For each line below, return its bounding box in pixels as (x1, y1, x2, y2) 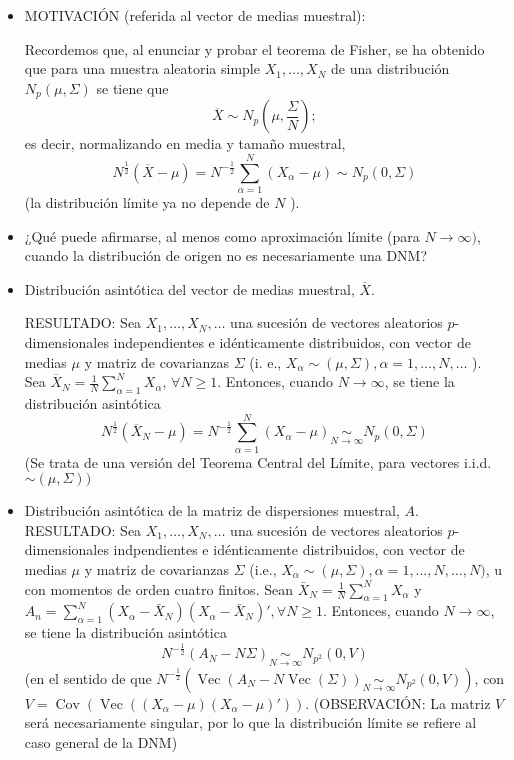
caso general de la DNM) (24, 731, 178, 752)
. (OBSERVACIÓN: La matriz (305, 692, 491, 713)
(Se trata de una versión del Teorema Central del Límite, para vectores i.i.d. (24, 451, 492, 472)
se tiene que (96, 77, 169, 98)
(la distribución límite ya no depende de (24, 191, 270, 212)
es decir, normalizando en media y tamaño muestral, (24, 133, 346, 154)
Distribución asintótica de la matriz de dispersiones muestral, (24, 500, 400, 521)
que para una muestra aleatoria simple (24, 58, 260, 79)
